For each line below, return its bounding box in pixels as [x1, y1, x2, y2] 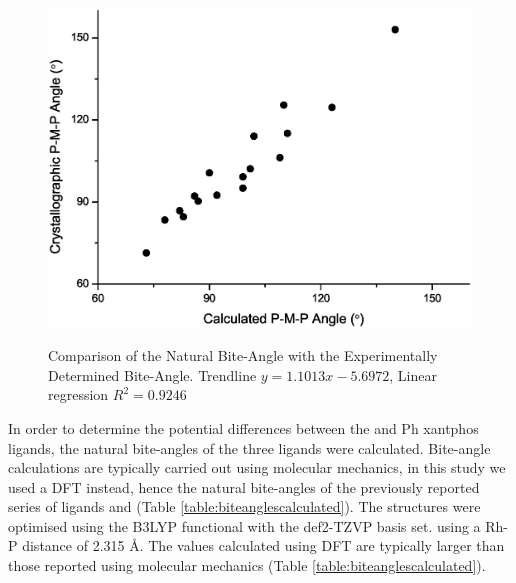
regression [48, 384, 109, 405]
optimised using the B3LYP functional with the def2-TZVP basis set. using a [8, 515, 481, 536]
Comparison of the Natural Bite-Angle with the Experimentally [48, 345, 438, 366]
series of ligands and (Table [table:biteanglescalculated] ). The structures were [8, 496, 481, 517]
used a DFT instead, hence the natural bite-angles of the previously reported [8, 476, 480, 497]
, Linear [389, 364, 437, 385]
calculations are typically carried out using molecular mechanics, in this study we [8, 457, 506, 478]
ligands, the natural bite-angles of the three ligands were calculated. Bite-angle [8, 437, 491, 458]
